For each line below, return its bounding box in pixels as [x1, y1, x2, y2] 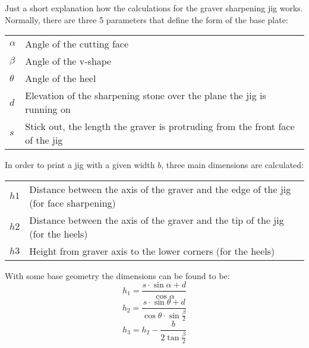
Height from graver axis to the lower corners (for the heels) [29, 243, 275, 258]
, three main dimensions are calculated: [161, 159, 304, 171]
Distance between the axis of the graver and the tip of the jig [29, 213, 284, 227]
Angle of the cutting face [25, 37, 129, 51]
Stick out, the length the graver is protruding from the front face [25, 119, 295, 134]
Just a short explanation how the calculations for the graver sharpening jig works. [5, 2, 303, 14]
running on [25, 102, 71, 116]
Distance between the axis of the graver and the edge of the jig [29, 182, 291, 196]
